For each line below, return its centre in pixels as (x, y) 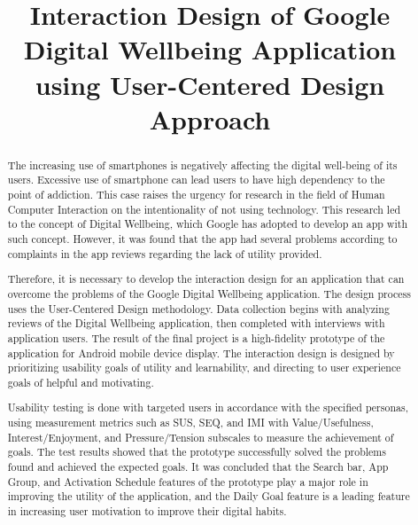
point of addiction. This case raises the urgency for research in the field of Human (196, 195)
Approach (210, 118)
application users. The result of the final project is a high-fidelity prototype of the (196, 337)
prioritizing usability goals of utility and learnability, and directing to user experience (204, 368)
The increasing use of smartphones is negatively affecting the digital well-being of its (202, 165)
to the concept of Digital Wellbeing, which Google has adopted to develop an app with (207, 224)
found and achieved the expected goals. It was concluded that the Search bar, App (198, 466)
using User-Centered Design (210, 84)
